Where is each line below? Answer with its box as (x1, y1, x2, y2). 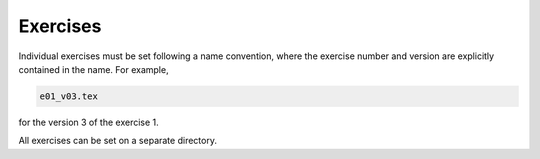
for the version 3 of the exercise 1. (18, 116, 159, 128)
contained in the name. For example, (18, 63, 169, 75)
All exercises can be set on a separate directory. (18, 135, 217, 147)
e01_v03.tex (39, 90, 99, 102)
